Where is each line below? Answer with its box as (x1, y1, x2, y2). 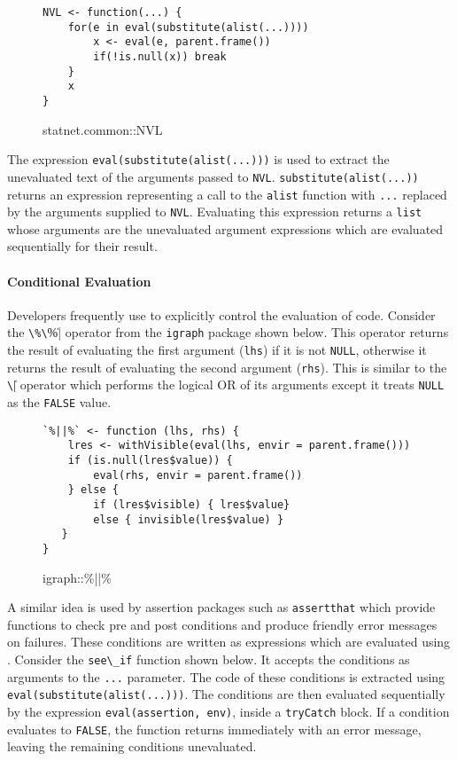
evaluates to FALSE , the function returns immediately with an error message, (7, 719, 422, 738)
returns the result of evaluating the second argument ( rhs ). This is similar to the (7, 357, 447, 376)
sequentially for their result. (7, 237, 158, 255)
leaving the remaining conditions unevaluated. (7, 737, 257, 756)
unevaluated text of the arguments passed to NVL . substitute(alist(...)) (7, 167, 419, 185)
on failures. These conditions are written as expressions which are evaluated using (7, 632, 451, 651)
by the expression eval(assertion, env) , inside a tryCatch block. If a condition (7, 702, 450, 720)
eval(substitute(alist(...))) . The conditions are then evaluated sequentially (7, 685, 445, 703)
